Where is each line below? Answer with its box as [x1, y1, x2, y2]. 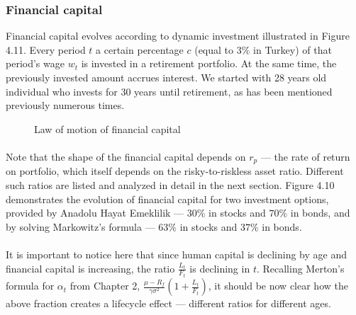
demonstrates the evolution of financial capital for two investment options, [6, 191, 329, 206]
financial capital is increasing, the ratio [6, 260, 175, 275]
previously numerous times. [6, 98, 125, 113]
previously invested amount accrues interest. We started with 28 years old [6, 70, 327, 84]
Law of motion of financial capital [34, 121, 181, 136]
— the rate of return [260, 149, 350, 164]
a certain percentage [96, 42, 184, 57]
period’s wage [6, 56, 65, 71]
